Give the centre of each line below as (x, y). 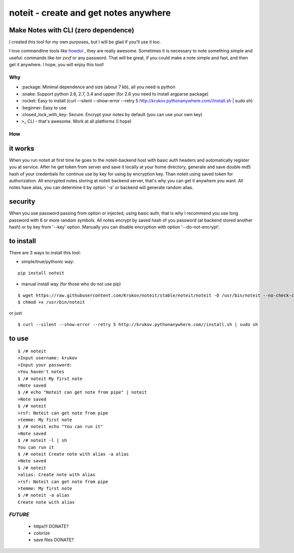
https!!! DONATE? (51, 526)
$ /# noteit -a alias (44, 495)
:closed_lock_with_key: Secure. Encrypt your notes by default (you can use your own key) (112, 114)
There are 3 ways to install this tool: (45, 252)
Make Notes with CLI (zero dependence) (72, 30)
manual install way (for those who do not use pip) (71, 284)
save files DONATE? (54, 540)
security (22, 202)
